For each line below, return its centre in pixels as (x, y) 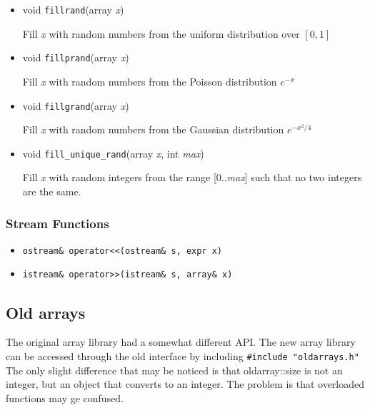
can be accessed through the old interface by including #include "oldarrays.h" (182, 355)
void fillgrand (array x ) (76, 105)
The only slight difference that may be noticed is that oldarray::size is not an (174, 370)
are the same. (52, 191)
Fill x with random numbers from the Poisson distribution (150, 81)
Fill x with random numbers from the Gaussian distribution (153, 129)
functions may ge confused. (65, 398)
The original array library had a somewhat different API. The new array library (181, 342)
